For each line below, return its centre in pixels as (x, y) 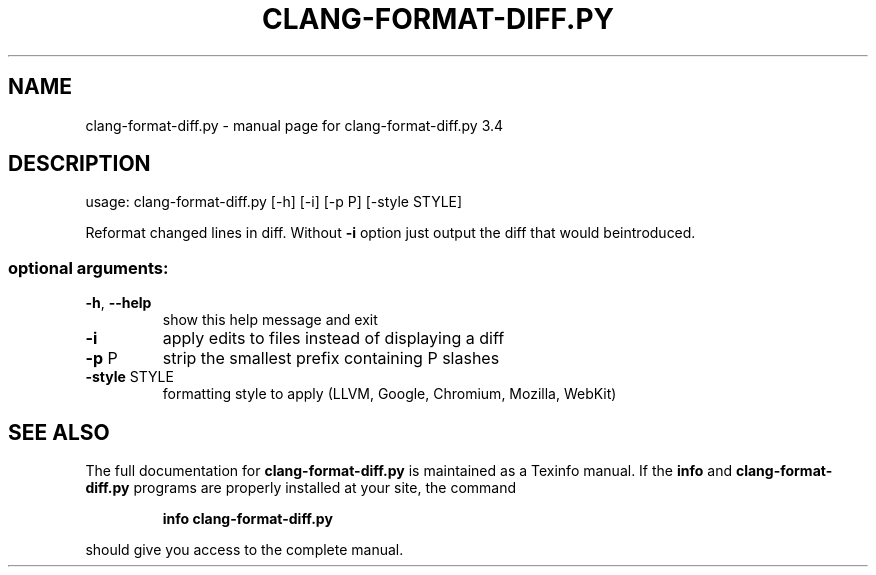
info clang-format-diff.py (247, 519)
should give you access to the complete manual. (244, 550)
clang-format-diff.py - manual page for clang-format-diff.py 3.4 (294, 125)
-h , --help (118, 303)
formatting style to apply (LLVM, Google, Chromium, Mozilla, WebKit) (389, 394)
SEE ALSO (59, 432)
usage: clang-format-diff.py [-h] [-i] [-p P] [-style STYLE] (274, 202)
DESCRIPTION (79, 164)
